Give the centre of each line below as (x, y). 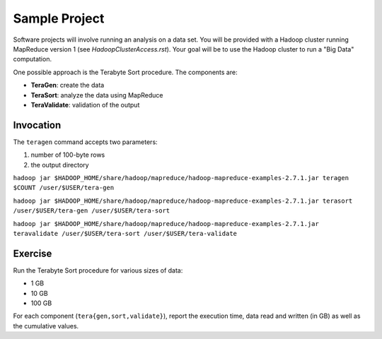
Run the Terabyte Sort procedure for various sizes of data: (98, 270)
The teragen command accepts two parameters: (86, 142)
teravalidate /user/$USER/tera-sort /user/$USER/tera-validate (125, 233)
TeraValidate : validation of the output (85, 105)
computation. (33, 59)
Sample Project (59, 18)
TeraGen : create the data (68, 85)
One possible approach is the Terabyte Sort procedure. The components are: (125, 72)
